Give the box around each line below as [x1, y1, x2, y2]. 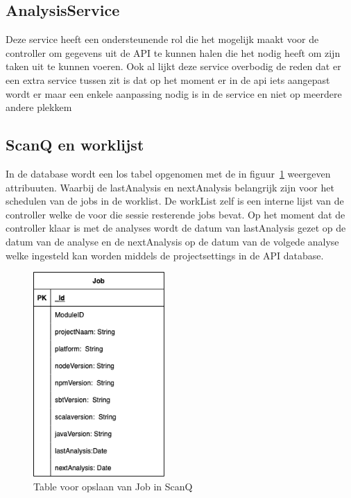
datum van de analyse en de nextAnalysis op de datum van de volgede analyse [6, 234, 339, 248]
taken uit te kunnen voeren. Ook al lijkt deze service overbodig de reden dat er [6, 59, 341, 74]
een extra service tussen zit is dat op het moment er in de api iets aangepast [6, 72, 330, 87]
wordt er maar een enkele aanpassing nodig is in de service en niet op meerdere [6, 86, 342, 101]
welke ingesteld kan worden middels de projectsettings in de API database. [6, 248, 324, 262]
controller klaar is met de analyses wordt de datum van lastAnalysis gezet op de [6, 221, 346, 235]
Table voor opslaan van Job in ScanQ [33, 479, 193, 494]
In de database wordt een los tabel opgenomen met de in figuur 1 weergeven [6, 166, 331, 180]
